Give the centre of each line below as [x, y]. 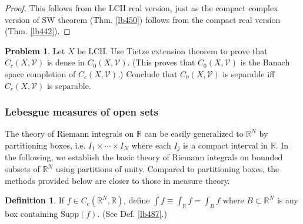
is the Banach [265, 62]
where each [151, 145]
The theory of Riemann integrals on [69, 134]
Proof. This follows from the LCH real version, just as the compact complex [141, 8]
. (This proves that [161, 62]
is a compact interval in [226, 145]
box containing [31, 213]
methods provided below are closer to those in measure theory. [117, 180]
